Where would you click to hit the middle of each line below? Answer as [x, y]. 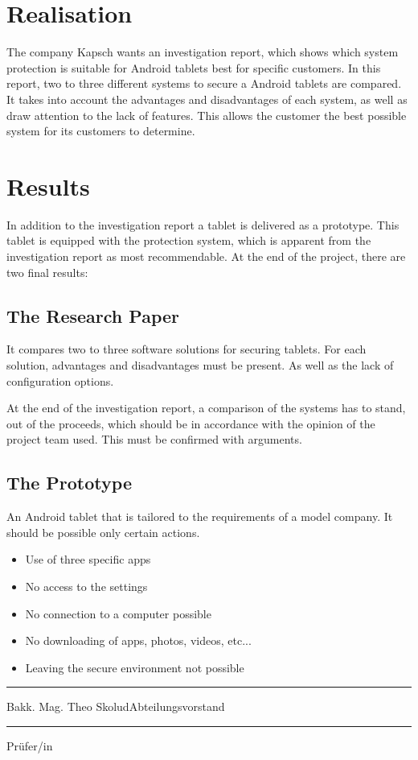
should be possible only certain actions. [103, 532]
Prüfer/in [30, 745]
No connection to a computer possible [118, 613]
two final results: [47, 272]
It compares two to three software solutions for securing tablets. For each [186, 349]
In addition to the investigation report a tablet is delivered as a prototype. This [203, 224]
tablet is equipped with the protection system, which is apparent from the [189, 240]
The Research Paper [93, 315]
